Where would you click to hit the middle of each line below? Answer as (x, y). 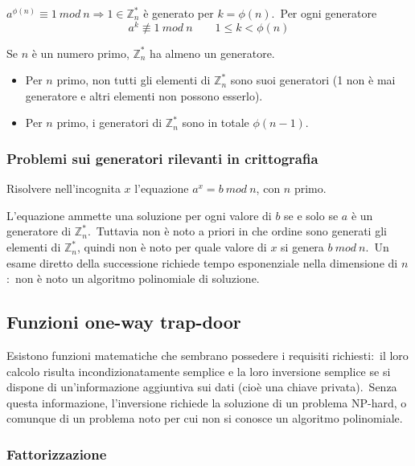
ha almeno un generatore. (212, 53)
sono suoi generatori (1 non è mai (313, 80)
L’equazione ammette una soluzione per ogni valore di (139, 215)
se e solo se (311, 215)
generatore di (39, 231)
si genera (302, 247)
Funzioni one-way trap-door (124, 322)
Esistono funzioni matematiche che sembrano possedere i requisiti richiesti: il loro (207, 356)
